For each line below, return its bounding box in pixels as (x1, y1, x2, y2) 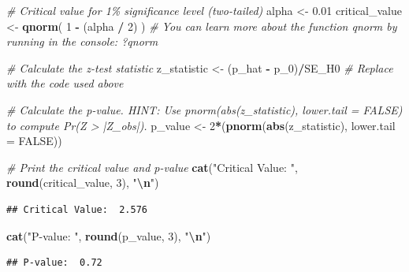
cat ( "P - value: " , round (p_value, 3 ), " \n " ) (6, 227, 211, 244)
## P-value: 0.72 (6, 257, 102, 269)
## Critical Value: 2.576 (6, 203, 147, 215)
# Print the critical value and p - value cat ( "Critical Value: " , (6, 158, 298, 175)
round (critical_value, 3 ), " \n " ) (6, 174, 159, 191)
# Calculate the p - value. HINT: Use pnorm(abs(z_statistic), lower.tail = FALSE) (6, 101, 403, 117)
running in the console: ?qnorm (6, 33, 158, 50)
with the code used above (6, 75, 124, 91)
